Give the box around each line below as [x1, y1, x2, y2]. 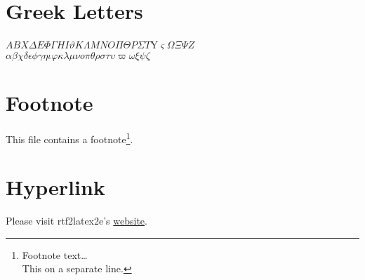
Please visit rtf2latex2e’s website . [6, 213, 147, 228]
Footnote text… [22, 247, 88, 262]
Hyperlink [6, 173, 105, 201]
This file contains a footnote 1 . [6, 129, 133, 146]
